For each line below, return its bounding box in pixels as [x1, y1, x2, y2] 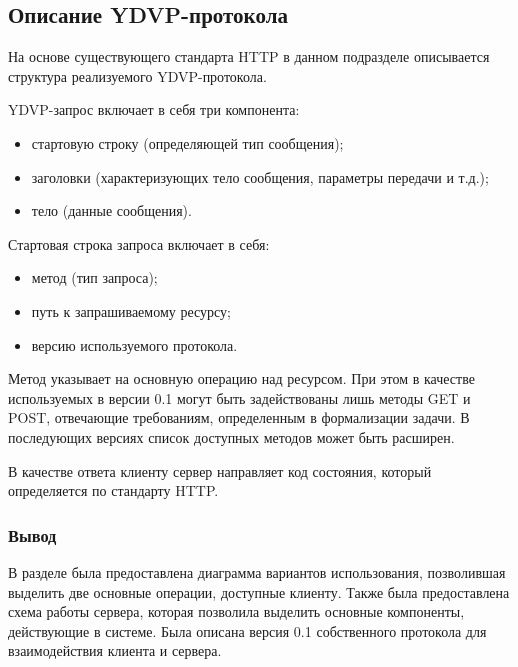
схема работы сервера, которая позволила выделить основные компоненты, [8, 601, 465, 622]
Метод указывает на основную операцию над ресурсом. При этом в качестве [8, 368, 475, 389]
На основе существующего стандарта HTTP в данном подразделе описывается [8, 46, 490, 67]
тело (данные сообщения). [31, 200, 192, 221]
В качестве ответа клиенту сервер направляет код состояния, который [8, 460, 432, 481]
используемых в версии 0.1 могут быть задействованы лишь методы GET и [8, 387, 471, 408]
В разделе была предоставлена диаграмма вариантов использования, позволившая [8, 561, 506, 582]
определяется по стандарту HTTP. [8, 480, 219, 501]
